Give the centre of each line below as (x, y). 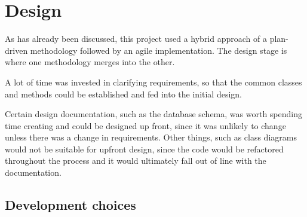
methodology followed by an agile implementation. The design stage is (159, 50)
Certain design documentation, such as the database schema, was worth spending (153, 114)
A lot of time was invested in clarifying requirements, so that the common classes (153, 82)
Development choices (70, 205)
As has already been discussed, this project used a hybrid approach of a (136, 39)
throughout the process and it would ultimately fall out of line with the (136, 161)
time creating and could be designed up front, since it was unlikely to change (145, 125)
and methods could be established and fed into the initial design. (124, 94)
